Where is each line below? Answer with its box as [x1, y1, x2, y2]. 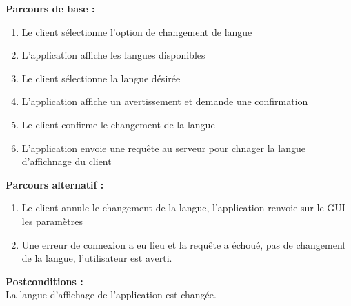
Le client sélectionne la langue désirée [21, 70, 181, 85]
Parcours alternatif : [6, 177, 104, 191]
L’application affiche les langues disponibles [21, 48, 205, 62]
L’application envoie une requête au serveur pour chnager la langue [21, 140, 305, 155]
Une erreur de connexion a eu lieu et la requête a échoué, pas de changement [21, 237, 346, 251]
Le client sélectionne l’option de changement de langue [21, 24, 252, 39]
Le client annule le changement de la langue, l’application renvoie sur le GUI [21, 200, 345, 215]
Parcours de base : [6, 1, 95, 15]
